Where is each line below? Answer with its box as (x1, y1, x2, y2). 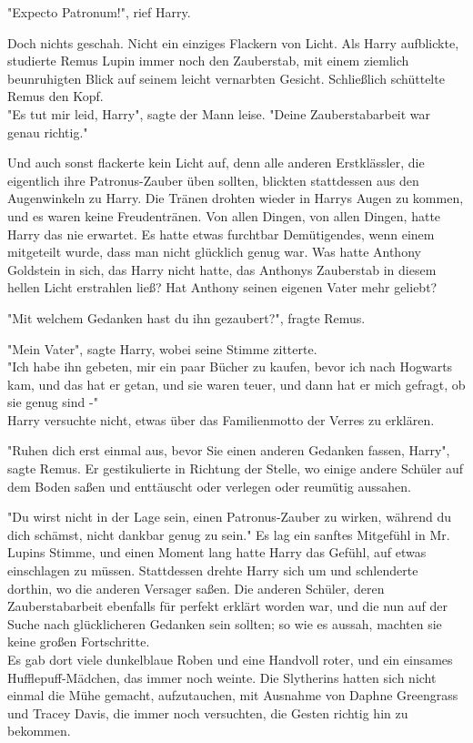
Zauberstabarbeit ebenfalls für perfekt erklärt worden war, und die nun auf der (7, 596, 448, 616)
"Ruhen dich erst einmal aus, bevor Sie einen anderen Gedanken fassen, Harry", (7, 441, 450, 460)
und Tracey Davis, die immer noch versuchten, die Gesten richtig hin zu (7, 703, 408, 722)
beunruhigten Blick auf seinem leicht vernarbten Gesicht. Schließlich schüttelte (7, 68, 445, 87)
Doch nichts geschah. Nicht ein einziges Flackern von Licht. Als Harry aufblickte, (7, 33, 459, 52)
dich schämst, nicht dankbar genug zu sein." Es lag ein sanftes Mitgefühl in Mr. (7, 524, 450, 544)
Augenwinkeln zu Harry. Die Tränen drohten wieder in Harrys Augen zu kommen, (7, 188, 464, 208)
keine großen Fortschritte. (7, 632, 150, 651)
